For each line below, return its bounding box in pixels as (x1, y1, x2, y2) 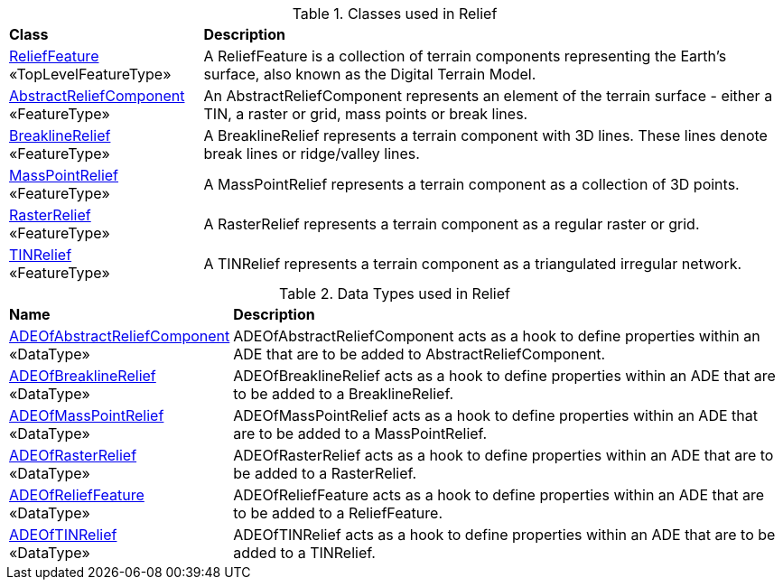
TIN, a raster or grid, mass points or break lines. (203, 105, 528, 123)
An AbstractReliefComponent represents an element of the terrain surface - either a (203, 87, 773, 105)
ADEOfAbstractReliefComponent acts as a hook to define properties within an (233, 327, 760, 345)
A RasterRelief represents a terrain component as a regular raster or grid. (203, 215, 700, 233)
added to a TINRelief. (233, 544, 376, 562)
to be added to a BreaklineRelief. (233, 385, 454, 403)
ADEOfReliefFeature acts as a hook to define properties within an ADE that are (233, 486, 764, 504)
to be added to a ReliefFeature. (233, 504, 443, 522)
